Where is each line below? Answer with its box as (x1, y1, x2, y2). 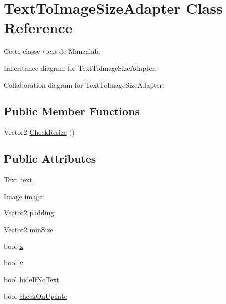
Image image (4, 191, 43, 201)
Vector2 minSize (4, 224, 53, 234)
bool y (4, 257, 23, 268)
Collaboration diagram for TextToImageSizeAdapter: (4, 79, 164, 90)
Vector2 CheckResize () (4, 127, 75, 137)
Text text (4, 174, 33, 185)
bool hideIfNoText (4, 274, 59, 284)
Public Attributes (4, 151, 96, 166)
